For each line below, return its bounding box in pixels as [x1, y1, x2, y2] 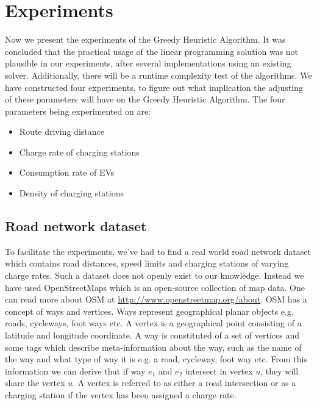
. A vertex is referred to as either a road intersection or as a [73, 376, 296, 389]
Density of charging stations [19, 187, 124, 199]
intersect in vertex [185, 364, 253, 377]
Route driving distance [19, 125, 104, 138]
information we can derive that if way [5, 364, 146, 377]
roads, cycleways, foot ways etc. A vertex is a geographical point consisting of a [5, 317, 302, 329]
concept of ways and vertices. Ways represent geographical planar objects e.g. [5, 304, 294, 317]
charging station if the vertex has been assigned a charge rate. [5, 388, 237, 401]
